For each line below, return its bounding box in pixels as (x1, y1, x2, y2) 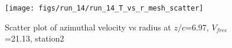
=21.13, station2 (5, 32, 64, 44)
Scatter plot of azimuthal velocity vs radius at (5, 20, 171, 33)
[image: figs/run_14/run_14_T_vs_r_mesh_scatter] (5, 4, 204, 12)
